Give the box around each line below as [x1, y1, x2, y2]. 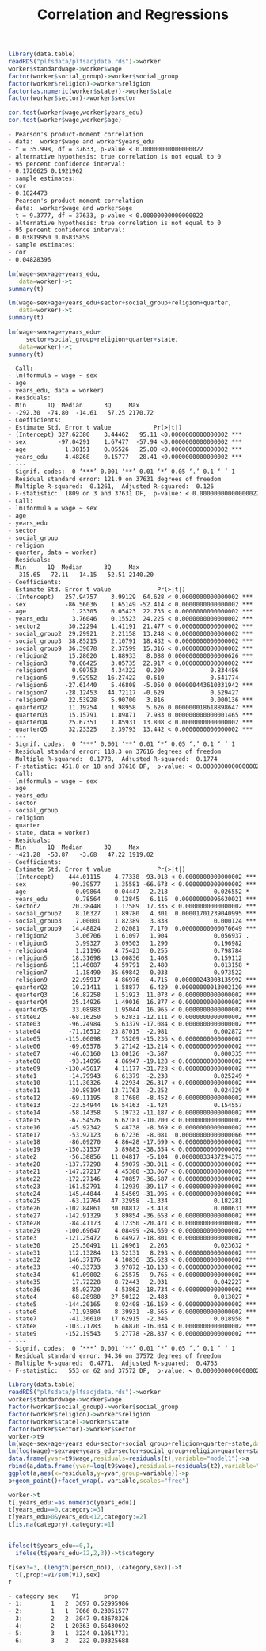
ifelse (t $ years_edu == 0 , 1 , [8, 1542, 93, 1550]
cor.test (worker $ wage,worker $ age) [8, 117, 123, 124]
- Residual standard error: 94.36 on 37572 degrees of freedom [8, 1351, 222, 1360]
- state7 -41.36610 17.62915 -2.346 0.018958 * [8, 1315, 249, 1323]
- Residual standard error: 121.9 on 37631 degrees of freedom [8, 475, 222, 483]
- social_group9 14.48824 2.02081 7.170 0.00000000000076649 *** [8, 925, 257, 933]
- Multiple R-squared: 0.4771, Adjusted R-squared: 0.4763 [8, 1359, 218, 1367]
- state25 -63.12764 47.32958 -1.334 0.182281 [8, 1197, 243, 1206]
